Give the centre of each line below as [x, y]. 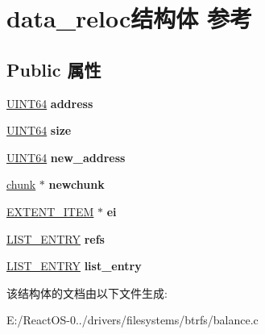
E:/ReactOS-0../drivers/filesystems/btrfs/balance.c [132, 320]
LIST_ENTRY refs [56, 238]
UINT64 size [39, 130]
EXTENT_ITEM [50, 211]
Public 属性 [54, 69]
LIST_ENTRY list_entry [74, 266]
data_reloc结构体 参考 [130, 18]
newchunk [77, 184]
